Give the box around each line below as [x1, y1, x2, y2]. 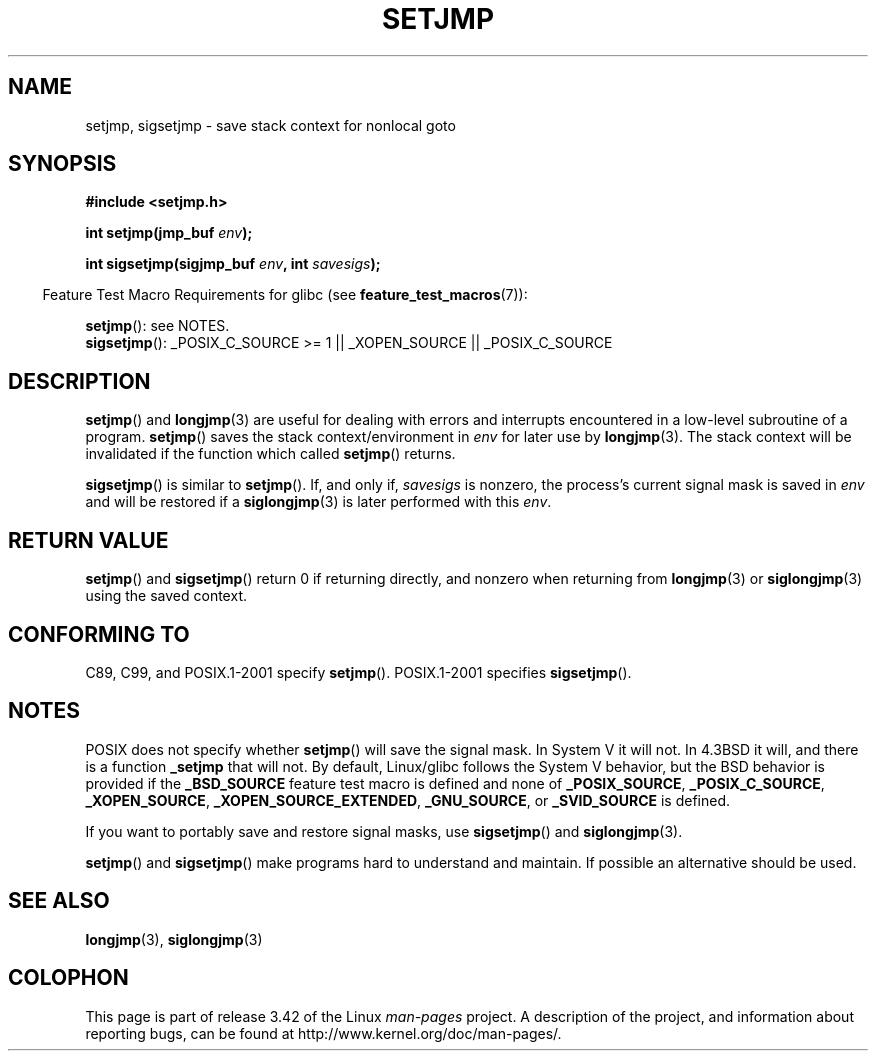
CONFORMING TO [8, 621, 190, 647]
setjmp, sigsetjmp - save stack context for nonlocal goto [85, 116, 456, 134]
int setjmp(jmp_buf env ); [85, 224, 253, 242]
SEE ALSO [8, 888, 110, 914]
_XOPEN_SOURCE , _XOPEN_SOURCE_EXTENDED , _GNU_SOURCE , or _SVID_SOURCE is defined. [85, 791, 731, 809]
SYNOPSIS [8, 151, 117, 177]
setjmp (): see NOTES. [85, 317, 230, 335]
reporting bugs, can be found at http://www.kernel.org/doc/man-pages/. [85, 1024, 562, 1042]
